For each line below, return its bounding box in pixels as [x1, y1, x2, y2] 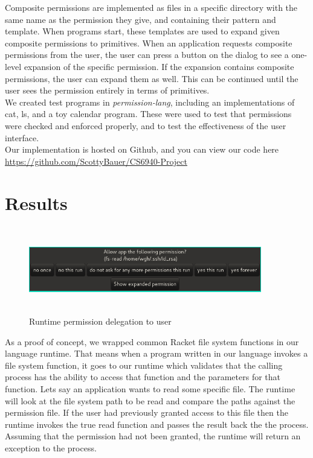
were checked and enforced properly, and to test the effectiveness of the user [5, 119, 286, 132]
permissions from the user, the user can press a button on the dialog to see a [5, 48, 289, 61]
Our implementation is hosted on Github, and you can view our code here [5, 143, 279, 156]
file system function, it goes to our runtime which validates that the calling [5, 358, 283, 371]
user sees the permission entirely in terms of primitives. [5, 84, 210, 97]
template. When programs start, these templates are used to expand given [5, 25, 280, 37]
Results [5, 190, 68, 215]
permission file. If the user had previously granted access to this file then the [5, 406, 288, 419]
